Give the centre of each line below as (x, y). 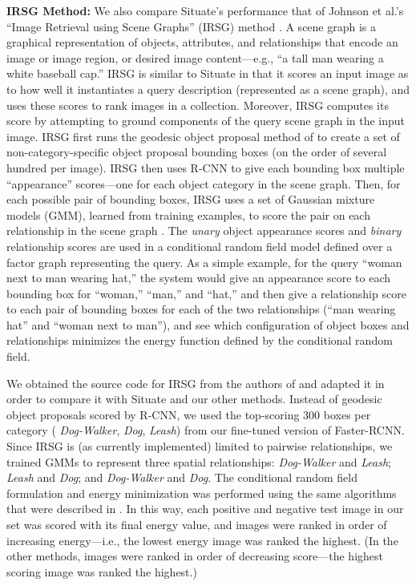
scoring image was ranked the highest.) (102, 571)
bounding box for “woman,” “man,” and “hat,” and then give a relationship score (206, 293)
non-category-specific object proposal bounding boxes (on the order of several (197, 152)
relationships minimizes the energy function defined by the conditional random (200, 340)
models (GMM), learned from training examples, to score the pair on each (188, 214)
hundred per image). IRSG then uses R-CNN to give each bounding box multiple (206, 167)
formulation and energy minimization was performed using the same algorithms (202, 493)
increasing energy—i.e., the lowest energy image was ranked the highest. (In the (202, 540)
